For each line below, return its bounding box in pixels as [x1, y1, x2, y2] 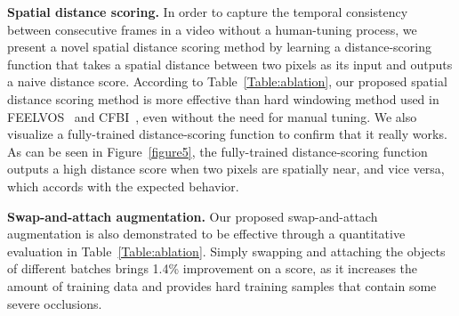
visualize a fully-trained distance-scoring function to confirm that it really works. [7, 125, 447, 143]
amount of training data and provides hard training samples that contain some [7, 276, 437, 295]
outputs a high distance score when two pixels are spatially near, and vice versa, [7, 159, 445, 178]
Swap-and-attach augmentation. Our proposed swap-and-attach [7, 207, 378, 225]
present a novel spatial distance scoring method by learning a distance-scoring [7, 37, 431, 56]
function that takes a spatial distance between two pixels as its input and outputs [7, 54, 453, 73]
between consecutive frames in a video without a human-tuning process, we [7, 20, 417, 38]
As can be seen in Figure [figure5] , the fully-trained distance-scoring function [7, 142, 428, 160]
